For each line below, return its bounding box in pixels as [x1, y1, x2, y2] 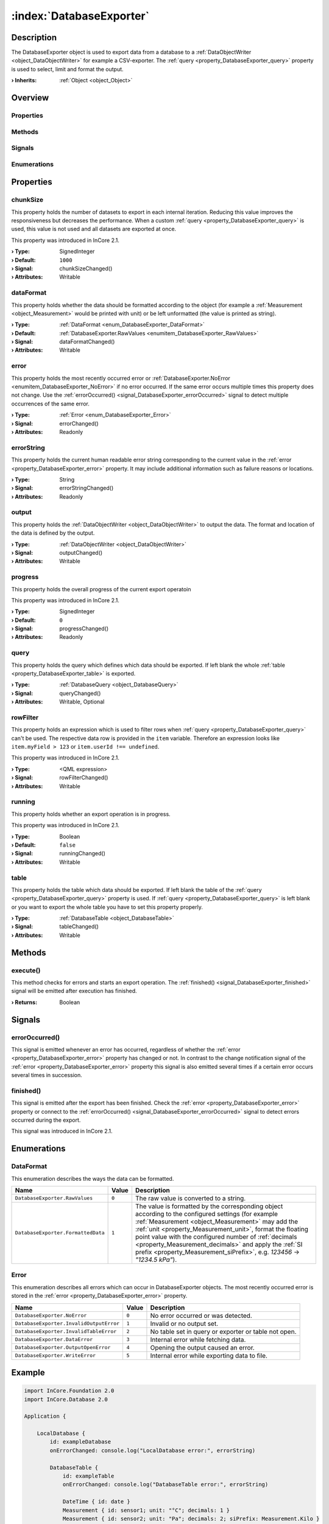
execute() [11, 966, 41, 975]
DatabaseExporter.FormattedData [15, 1230, 105, 1236]
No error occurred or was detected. [150, 1311, 252, 1320]
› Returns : [11, 999, 38, 1006]
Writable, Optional [59, 698, 105, 705]
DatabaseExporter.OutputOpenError [15, 1344, 111, 1350]
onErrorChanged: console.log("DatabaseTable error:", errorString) [62, 1481, 269, 1488]
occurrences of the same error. [11, 400, 90, 407]
